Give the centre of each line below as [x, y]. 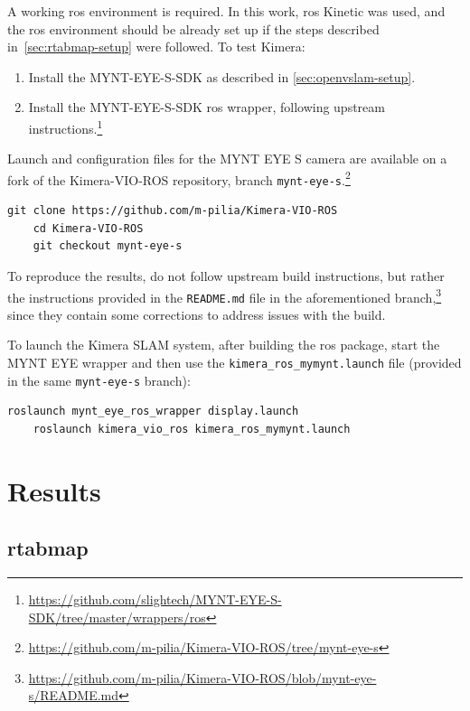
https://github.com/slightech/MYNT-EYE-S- [155, 599]
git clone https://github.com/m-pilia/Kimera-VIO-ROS [173, 211]
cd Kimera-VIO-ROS [88, 228]
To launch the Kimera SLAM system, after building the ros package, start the [224, 345]
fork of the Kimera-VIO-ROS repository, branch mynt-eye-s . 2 [179, 178]
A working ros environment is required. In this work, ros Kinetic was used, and [226, 11]
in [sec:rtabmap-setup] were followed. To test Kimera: [156, 47]
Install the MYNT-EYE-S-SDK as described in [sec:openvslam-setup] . [222, 76]
